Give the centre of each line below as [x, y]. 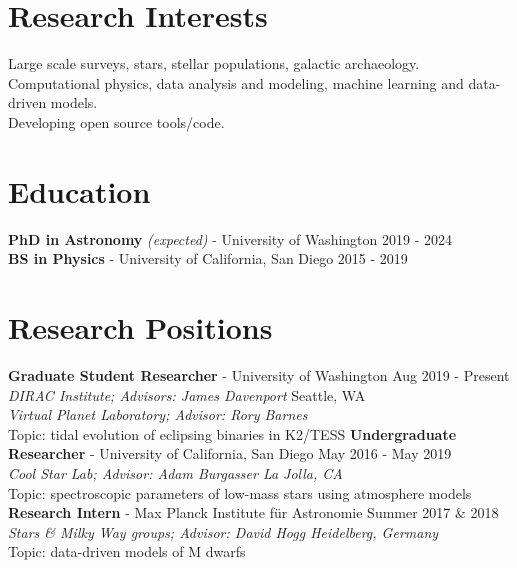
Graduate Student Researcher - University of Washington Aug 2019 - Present [259, 374]
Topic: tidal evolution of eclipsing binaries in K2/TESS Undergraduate [232, 433]
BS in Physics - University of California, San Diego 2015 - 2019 [208, 258]
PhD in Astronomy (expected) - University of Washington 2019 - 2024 [230, 238]
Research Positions [140, 327]
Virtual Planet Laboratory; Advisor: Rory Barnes [158, 414]
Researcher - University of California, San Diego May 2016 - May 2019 [230, 453]
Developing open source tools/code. [116, 121]
